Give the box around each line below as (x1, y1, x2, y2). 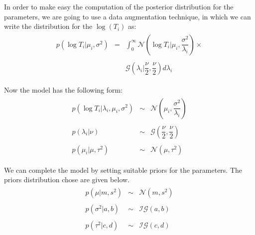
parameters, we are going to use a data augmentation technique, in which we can (4, 11, 251, 21)
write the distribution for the (4, 21, 93, 31)
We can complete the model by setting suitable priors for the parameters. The (4, 164, 243, 175)
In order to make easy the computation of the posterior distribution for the (4, 1, 234, 11)
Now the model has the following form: (4, 84, 123, 95)
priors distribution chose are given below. (4, 174, 130, 185)
